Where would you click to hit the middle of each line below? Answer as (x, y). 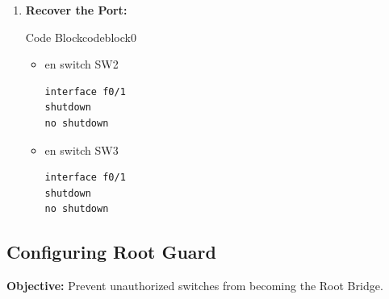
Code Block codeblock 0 (81, 37)
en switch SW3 (82, 149)
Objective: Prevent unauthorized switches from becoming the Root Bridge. (195, 286)
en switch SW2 (82, 64)
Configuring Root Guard (111, 252)
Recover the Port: (76, 10)
